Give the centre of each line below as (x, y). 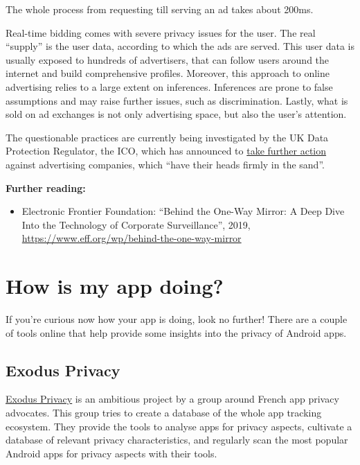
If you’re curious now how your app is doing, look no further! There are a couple (177, 319)
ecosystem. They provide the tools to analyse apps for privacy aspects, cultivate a (179, 426)
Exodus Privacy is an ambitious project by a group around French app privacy (172, 399)
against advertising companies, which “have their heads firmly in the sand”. (165, 164)
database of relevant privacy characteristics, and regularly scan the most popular (177, 440)
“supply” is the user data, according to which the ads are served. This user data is (180, 46)
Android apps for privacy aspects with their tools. (111, 453)
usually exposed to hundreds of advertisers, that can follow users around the (168, 59)
